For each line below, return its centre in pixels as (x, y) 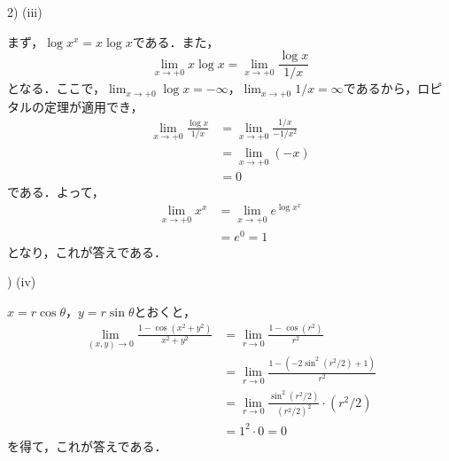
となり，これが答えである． (87, 251)
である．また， (176, 41)
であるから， (380, 88)
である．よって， (56, 192)
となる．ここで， (57, 88)
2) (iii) (25, 12)
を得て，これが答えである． (87, 446)
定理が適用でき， (93, 106)
